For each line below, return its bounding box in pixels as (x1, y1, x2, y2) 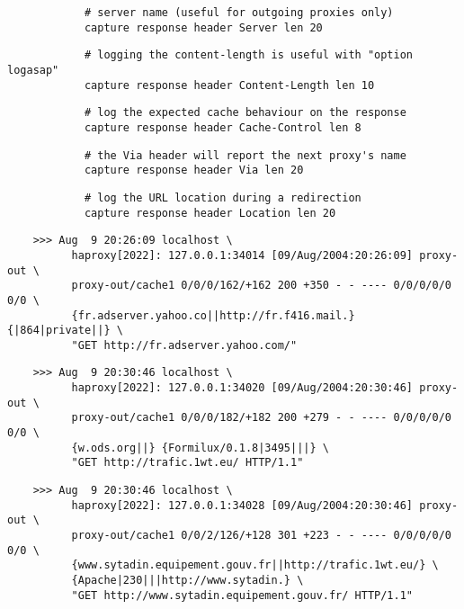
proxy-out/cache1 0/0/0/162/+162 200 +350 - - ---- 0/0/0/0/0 (71, 279, 451, 292)
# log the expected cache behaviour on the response (84, 106, 406, 120)
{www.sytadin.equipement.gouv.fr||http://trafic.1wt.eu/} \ (71, 559, 439, 572)
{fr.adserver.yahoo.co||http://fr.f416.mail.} (71, 309, 355, 322)
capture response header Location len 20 (84, 206, 336, 219)
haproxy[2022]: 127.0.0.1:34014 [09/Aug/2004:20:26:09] (71, 248, 414, 262)
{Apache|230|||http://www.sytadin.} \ (71, 574, 304, 587)
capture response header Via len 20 (84, 164, 304, 177)
